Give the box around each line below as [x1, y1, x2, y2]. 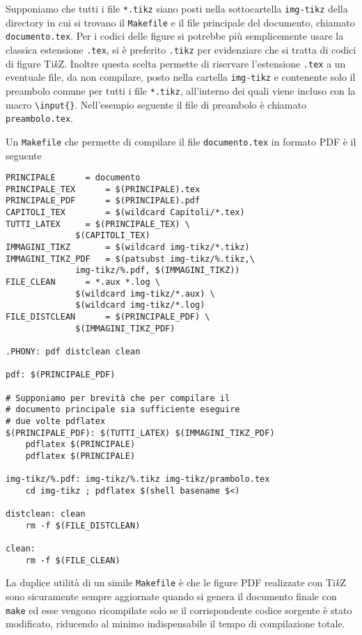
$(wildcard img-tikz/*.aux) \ [75, 288, 215, 299]
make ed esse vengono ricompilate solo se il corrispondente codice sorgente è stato [6, 602, 352, 617]
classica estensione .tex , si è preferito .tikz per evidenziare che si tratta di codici [6, 42, 356, 56]
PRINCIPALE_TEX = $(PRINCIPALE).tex [6, 184, 200, 194]
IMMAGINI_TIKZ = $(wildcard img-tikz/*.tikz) [6, 242, 250, 253]
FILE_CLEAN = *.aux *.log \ [6, 277, 160, 288]
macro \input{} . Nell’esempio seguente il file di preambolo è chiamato [6, 97, 306, 111]
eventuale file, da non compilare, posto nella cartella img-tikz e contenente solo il [6, 70, 356, 84]
